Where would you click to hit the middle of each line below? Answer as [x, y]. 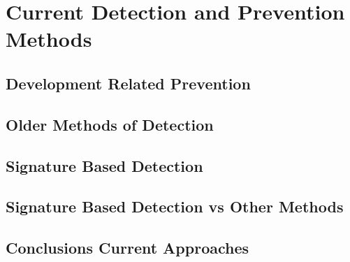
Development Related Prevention [128, 83]
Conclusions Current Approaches [127, 248]
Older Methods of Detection [110, 124]
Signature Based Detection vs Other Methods [175, 206]
